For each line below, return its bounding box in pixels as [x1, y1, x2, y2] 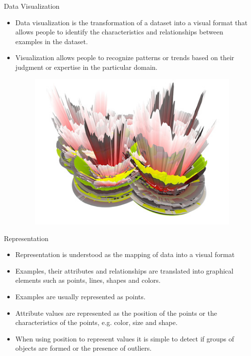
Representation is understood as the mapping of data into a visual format [15, 249, 235, 259]
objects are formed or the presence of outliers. [15, 343, 152, 353]
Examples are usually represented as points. [15, 291, 146, 301]
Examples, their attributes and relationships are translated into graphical [15, 265, 234, 275]
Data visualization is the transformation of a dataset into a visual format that [15, 17, 248, 27]
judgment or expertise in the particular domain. [15, 62, 158, 72]
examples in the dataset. [15, 36, 88, 46]
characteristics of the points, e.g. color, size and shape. [15, 317, 178, 327]
